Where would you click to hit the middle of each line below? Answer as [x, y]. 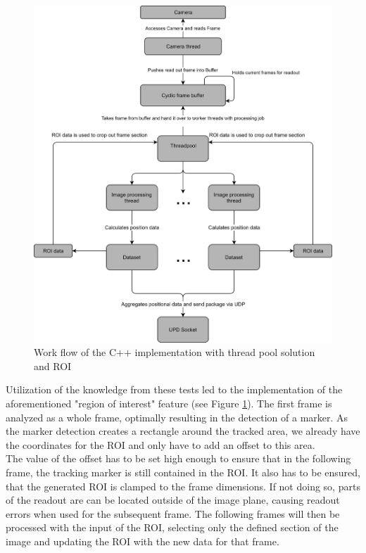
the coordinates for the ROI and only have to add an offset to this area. [160, 444]
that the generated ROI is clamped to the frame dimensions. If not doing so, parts [183, 486]
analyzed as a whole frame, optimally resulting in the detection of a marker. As [177, 417]
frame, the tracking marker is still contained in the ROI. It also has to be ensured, [183, 472]
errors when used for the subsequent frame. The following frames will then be [173, 513]
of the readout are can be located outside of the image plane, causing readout [173, 500]
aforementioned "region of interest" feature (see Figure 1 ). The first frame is [169, 403]
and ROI [53, 366]
